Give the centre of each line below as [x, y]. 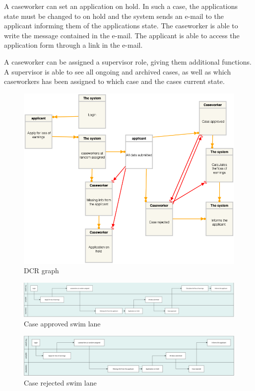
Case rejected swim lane [60, 382]
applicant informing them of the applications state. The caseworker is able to [121, 26]
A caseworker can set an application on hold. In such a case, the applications [121, 6]
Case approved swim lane [62, 324]
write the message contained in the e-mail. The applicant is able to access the [122, 35]
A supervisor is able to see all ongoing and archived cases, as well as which [118, 71]
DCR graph [41, 271]
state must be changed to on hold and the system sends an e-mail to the [114, 16]
